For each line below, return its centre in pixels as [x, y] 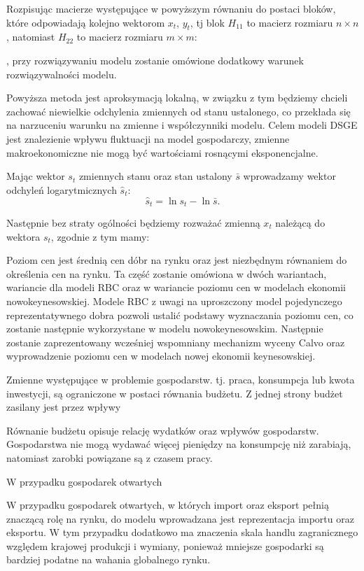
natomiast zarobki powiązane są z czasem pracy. [110, 457]
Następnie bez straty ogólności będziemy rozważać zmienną [133, 223]
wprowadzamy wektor [289, 176]
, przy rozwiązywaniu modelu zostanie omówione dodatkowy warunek [155, 60]
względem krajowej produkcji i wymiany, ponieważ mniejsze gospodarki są [165, 545]
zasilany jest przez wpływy [64, 407]
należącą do [300, 223]
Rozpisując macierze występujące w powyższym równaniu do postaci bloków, [171, 8]
